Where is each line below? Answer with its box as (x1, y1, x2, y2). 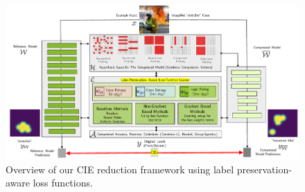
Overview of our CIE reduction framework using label (6, 162, 234, 176)
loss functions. (33, 175, 93, 190)
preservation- (236, 162, 292, 176)
